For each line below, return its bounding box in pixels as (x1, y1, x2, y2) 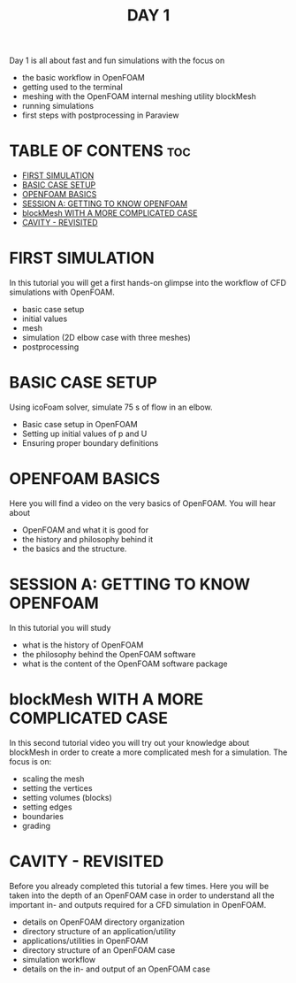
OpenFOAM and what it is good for (21, 524, 148, 535)
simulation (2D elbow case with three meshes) (21, 333, 192, 343)
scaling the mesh (21, 773, 85, 784)
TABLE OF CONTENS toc (9, 141, 192, 161)
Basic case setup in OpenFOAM (21, 419, 139, 429)
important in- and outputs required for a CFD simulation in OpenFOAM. (9, 899, 267, 910)
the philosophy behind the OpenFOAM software (21, 649, 196, 659)
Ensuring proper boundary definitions (21, 438, 159, 448)
